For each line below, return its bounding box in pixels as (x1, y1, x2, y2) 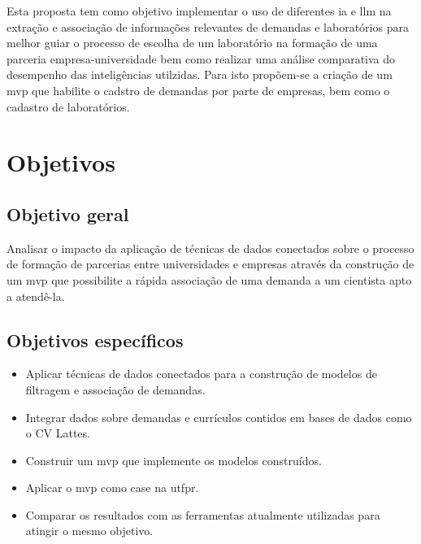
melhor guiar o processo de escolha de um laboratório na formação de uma (7, 34, 378, 51)
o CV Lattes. (25, 424, 90, 442)
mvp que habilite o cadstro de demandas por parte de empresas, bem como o (7, 81, 390, 98)
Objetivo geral (7, 201, 129, 226)
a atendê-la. (7, 287, 65, 304)
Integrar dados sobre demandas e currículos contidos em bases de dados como (25, 408, 412, 425)
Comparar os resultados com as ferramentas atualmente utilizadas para (25, 506, 380, 523)
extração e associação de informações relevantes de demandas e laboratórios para (7, 18, 409, 35)
